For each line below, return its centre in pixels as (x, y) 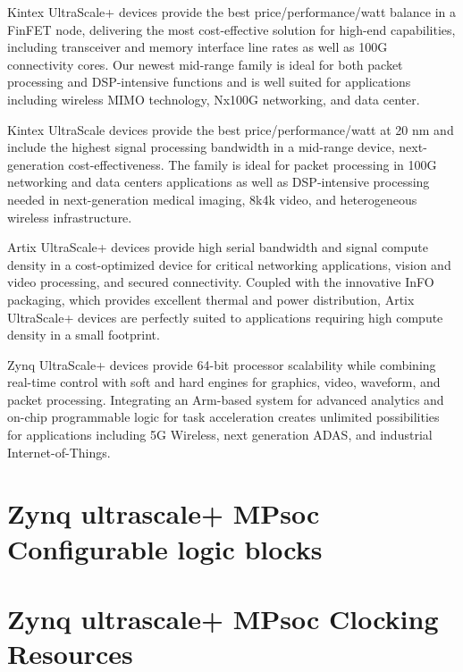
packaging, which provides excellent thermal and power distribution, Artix (211, 299)
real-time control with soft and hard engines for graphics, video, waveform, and (224, 382)
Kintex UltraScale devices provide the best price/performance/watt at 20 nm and (231, 129)
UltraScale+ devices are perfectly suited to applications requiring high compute (225, 317)
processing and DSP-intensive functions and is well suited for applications (209, 82)
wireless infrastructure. (70, 217)
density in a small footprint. (84, 335)
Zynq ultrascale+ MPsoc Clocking (223, 618)
